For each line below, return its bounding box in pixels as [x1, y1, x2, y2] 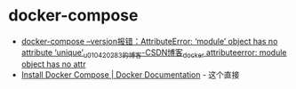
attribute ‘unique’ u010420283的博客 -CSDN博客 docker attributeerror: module [20, 46, 287, 60]
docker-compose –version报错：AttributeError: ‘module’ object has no [20, 36, 278, 46]
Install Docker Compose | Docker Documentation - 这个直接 [20, 69, 240, 80]
